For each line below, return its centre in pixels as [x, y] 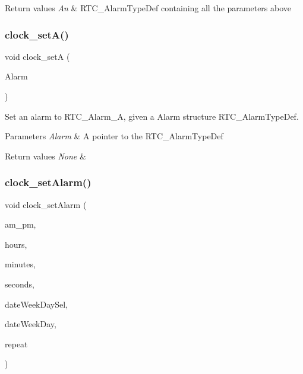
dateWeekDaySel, [36, 304]
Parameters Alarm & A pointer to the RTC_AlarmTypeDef [114, 136]
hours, [16, 244]
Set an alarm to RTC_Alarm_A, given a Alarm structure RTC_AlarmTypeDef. [152, 116]
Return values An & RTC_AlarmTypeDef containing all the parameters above [148, 8]
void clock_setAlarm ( [46, 204]
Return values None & [45, 156]
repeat [16, 343]
